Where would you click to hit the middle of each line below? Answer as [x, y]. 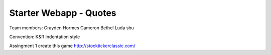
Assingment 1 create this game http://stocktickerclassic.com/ [72, 46]
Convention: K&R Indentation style [45, 37]
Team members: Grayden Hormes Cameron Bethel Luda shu [72, 28]
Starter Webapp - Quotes [63, 13]
